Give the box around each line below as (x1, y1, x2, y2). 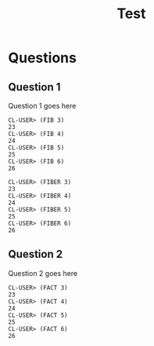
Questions (8, 49, 77, 67)
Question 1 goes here (8, 101, 77, 110)
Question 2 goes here (8, 268, 78, 278)
